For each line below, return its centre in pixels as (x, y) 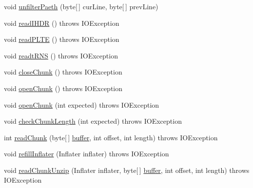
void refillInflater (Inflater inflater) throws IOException (87, 154)
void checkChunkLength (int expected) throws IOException (93, 121)
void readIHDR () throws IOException (62, 23)
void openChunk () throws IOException (63, 88)
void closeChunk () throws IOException (63, 72)
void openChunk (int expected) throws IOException (82, 104)
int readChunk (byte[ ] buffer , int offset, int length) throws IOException (111, 137)
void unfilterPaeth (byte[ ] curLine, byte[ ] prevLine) (81, 6)
